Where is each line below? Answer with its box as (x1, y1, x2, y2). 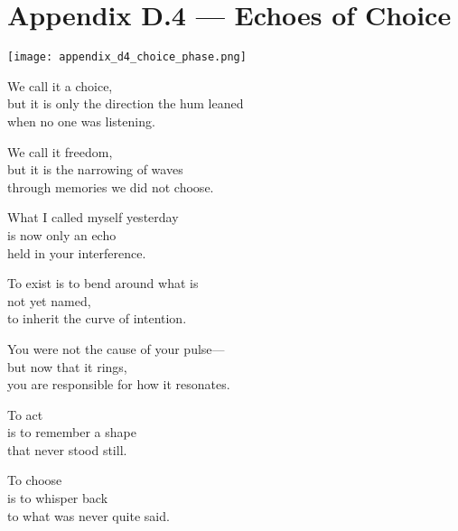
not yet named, (7, 291, 91, 310)
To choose (7, 470, 62, 489)
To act (7, 405, 43, 424)
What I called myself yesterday (7, 208, 179, 227)
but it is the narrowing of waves (7, 160, 183, 179)
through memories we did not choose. (7, 177, 214, 196)
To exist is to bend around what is (7, 274, 199, 293)
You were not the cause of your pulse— (7, 339, 225, 358)
